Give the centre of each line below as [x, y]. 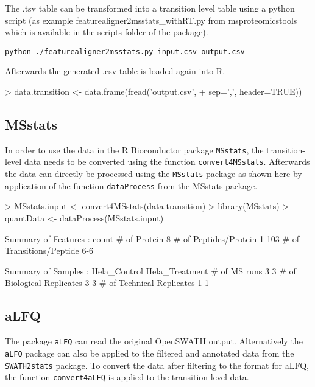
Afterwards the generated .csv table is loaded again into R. [115, 71]
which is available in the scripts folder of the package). [107, 32]
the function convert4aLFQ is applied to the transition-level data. [127, 377]
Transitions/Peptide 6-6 [49, 250]
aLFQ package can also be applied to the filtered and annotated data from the [150, 353]
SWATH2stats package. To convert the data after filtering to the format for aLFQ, [157, 365]
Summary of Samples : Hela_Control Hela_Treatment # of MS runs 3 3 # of [150, 270]
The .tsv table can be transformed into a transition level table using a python [150, 8]
